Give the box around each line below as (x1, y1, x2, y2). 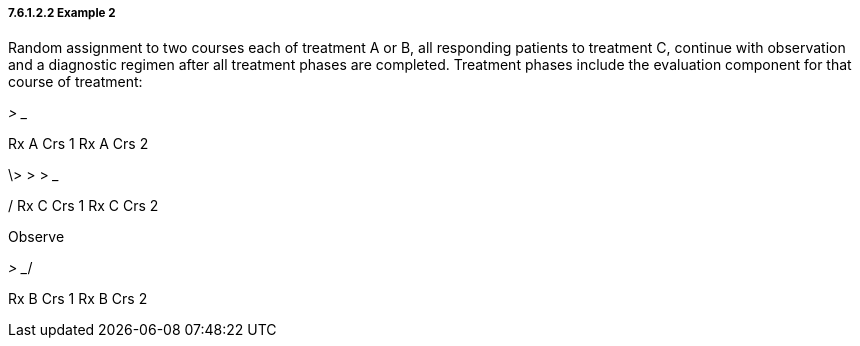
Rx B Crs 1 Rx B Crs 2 (8, 290, 148, 308)
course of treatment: (8, 73, 143, 91)
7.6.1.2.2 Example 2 (8, 6, 116, 20)
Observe (8, 228, 65, 246)
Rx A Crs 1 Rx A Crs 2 (8, 135, 149, 153)
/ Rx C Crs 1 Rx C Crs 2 (8, 197, 159, 215)
